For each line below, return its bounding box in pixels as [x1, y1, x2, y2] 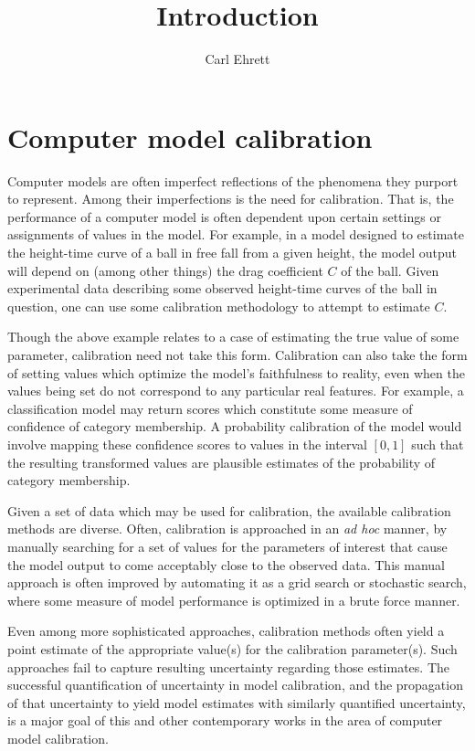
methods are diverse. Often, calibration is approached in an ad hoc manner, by [7, 519, 448, 538]
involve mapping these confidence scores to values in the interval [7, 434, 367, 453]
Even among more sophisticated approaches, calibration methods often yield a [7, 621, 445, 640]
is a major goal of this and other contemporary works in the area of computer [7, 711, 443, 730]
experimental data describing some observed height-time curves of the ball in [7, 279, 438, 298]
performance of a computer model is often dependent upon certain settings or [7, 206, 441, 226]
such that [411, 434, 464, 453]
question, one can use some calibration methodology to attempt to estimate [7, 296, 430, 315]
